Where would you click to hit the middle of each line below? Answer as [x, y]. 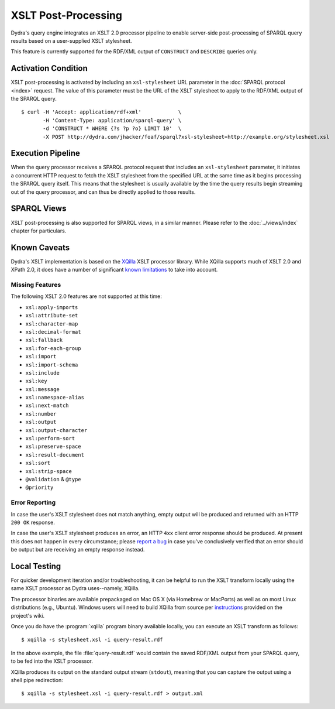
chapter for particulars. [39, 231]
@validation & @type [53, 479]
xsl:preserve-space [53, 447]
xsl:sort [38, 463]
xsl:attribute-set [52, 316]
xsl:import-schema [52, 365]
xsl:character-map [52, 324]
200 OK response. [33, 522]
